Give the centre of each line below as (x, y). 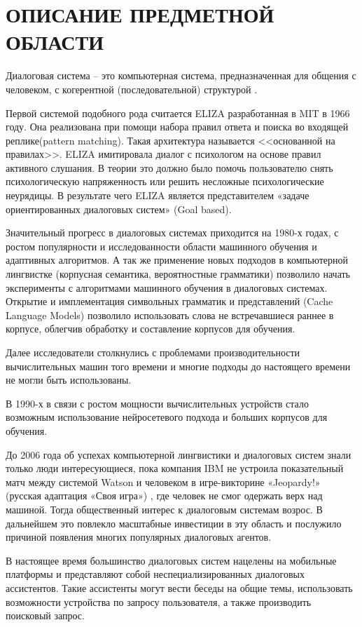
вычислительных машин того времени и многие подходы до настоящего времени (178, 366)
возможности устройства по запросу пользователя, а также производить (159, 601)
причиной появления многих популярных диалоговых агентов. (139, 537)
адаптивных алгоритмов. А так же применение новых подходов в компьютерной (177, 260)
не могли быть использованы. (69, 380)
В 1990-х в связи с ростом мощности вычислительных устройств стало (157, 403)
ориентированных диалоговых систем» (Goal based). (119, 209)
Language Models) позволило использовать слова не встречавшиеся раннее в (170, 315)
